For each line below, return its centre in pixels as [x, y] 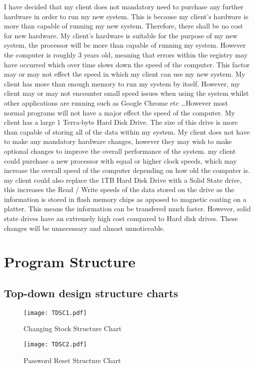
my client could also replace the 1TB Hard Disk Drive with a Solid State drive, [123, 180]
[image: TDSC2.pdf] [55, 345]
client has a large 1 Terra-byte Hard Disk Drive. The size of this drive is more [121, 122]
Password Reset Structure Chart [72, 360]
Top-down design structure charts [91, 293]
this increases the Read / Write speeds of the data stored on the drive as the [119, 189]
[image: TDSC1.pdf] [55, 313]
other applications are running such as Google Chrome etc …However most [116, 102]
